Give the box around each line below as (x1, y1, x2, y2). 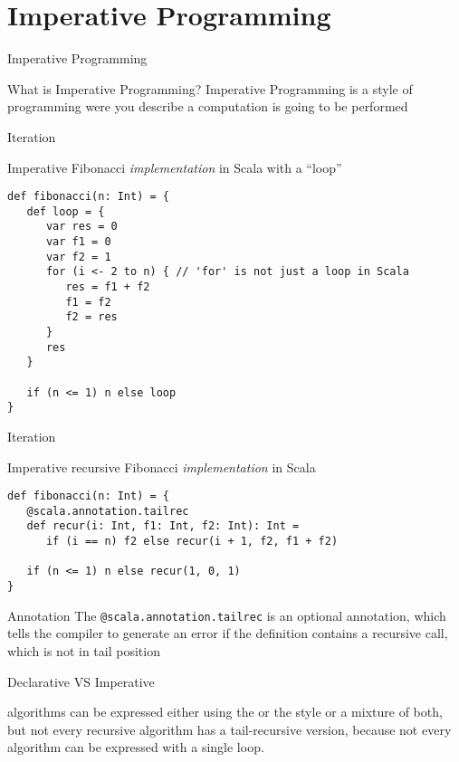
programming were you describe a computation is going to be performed (7, 97, 408, 116)
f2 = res (65, 310, 118, 324)
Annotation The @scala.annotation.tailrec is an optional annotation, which (7, 605, 446, 624)
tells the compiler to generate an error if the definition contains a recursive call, (7, 624, 448, 643)
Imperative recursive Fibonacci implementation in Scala (7, 457, 316, 476)
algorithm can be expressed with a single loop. (7, 738, 264, 757)
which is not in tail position (7, 641, 160, 660)
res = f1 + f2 (65, 281, 150, 294)
